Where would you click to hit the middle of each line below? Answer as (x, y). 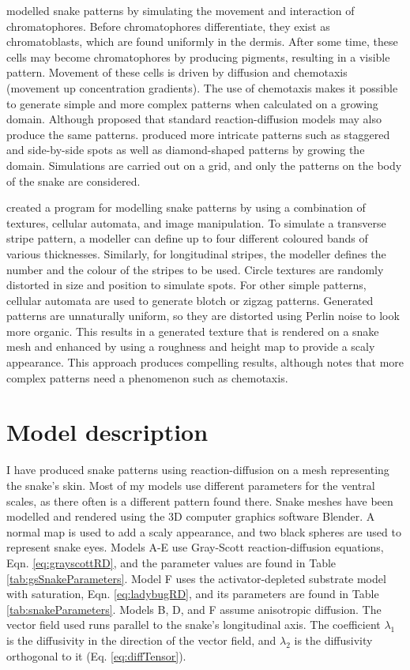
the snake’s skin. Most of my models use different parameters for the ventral (191, 485)
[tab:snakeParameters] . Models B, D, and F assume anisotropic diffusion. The (194, 609)
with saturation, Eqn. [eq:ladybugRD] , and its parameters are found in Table (193, 594)
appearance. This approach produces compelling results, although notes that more (205, 362)
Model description (107, 432)
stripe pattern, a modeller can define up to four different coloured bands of (187, 238)
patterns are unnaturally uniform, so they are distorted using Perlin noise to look (203, 316)
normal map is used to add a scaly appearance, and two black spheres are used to (204, 531)
